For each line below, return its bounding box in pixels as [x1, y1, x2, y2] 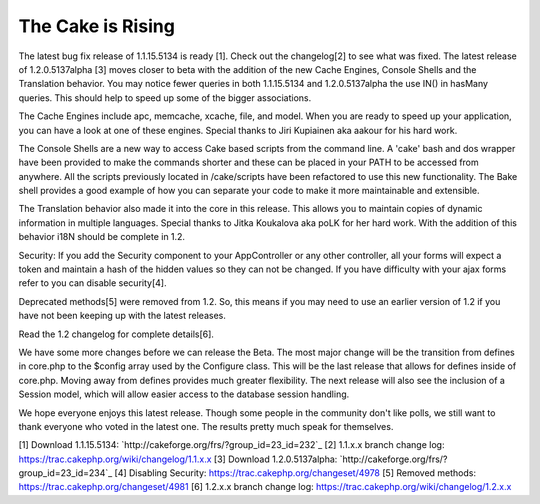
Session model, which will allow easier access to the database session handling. [18, 388, 350, 400]
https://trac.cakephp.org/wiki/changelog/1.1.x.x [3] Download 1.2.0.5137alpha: [18, 453, 338, 465]
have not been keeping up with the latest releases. [18, 310, 227, 322]
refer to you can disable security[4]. [18, 277, 167, 289]
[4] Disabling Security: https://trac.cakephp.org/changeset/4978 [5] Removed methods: [114, 467, 477, 479]
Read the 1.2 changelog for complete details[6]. [18, 328, 215, 340]
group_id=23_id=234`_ [18, 467, 113, 479]
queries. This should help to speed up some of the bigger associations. [18, 91, 312, 104]
